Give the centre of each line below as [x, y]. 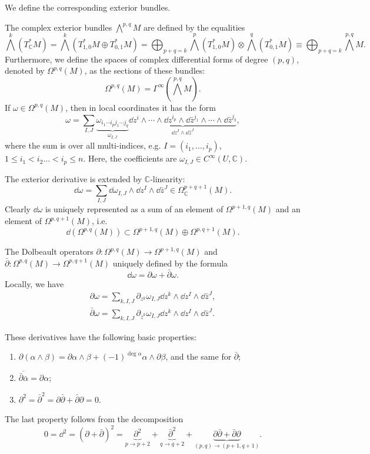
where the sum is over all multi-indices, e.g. [83, 145]
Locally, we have [34, 283]
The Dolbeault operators [49, 251]
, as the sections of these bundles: [145, 70]
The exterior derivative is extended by [74, 178]
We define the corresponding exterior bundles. [88, 7]
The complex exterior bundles [59, 27]
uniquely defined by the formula [170, 263]
